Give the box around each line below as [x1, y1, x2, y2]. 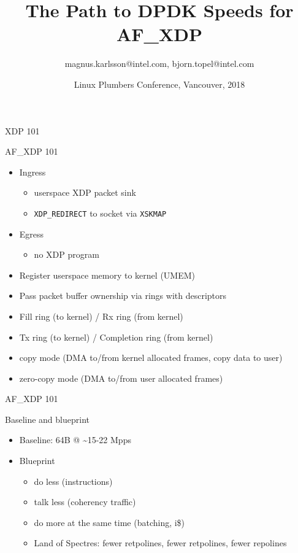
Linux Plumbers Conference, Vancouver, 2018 [74, 77, 245, 90]
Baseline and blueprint [5, 412, 90, 425]
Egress [19, 227, 44, 240]
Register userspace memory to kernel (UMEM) [19, 268, 195, 281]
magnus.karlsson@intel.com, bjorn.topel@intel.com [64, 57, 254, 70]
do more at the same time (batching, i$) [34, 516, 185, 528]
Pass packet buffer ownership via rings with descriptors [19, 289, 227, 302]
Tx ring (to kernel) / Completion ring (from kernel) [19, 330, 213, 343]
